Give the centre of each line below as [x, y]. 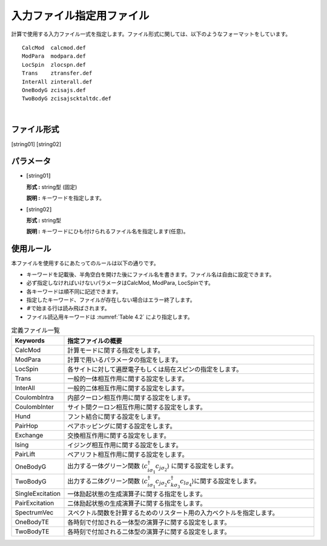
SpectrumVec [34, 513]
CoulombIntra [34, 398]
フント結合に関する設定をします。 [116, 417]
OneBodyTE [32, 522]
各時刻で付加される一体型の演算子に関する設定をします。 [149, 522]
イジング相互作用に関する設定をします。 [125, 445]
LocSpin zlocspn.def [54, 65]
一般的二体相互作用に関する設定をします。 [128, 388]
